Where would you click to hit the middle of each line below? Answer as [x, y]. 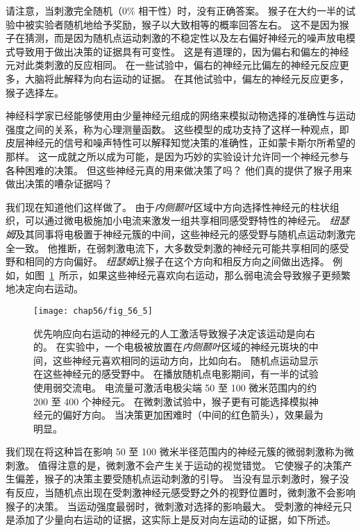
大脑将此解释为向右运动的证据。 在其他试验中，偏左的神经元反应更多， [187, 78]
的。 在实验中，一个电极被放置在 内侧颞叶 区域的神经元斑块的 [171, 347]
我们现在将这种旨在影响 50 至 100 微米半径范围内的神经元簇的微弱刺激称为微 [180, 452]
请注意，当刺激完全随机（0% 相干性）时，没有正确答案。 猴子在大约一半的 [176, 10]
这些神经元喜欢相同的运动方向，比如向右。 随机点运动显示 [185, 360]
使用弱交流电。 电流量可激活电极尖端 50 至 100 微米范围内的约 [175, 387]
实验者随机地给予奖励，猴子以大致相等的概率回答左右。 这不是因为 [187, 24]
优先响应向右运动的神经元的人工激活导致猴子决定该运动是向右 [174, 333]
